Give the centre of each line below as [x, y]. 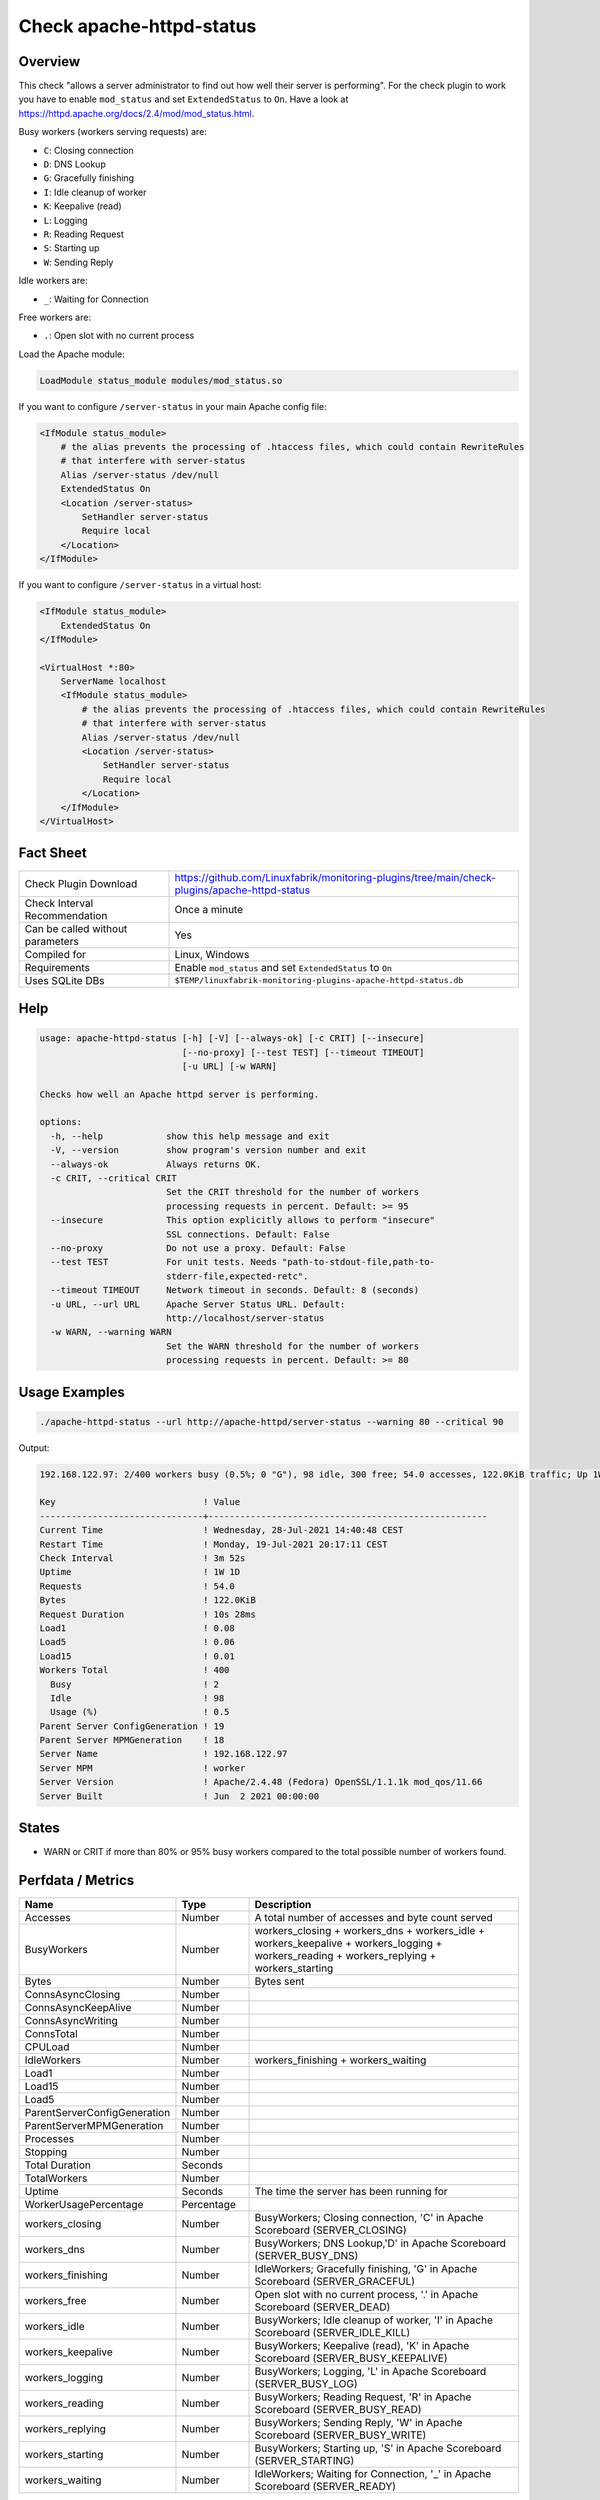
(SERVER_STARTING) [304, 2461]
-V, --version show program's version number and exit [208, 1150]
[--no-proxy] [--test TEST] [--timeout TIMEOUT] [303, 1052]
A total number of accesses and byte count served [374, 1918]
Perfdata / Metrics [76, 1880]
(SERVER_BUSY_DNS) [306, 2256]
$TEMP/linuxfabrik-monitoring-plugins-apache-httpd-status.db [319, 980]
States [39, 1828]
